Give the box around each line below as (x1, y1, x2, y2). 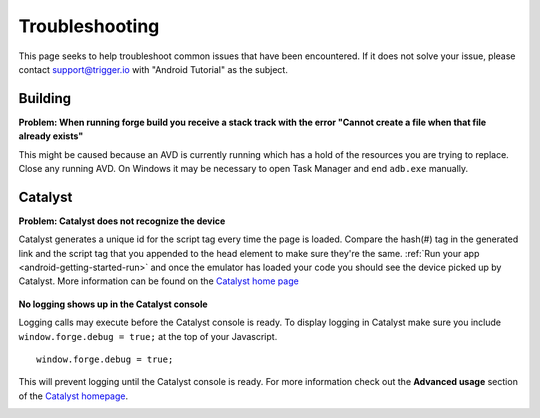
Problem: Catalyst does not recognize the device (18, 215, 226, 227)
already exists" (18, 130, 84, 142)
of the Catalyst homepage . (18, 390, 129, 402)
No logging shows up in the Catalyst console (18, 298, 209, 310)
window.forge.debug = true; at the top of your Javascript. (18, 330, 278, 342)
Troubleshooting (18, 15, 160, 37)
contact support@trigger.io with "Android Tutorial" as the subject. (18, 63, 289, 75)
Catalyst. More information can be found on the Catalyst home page (18, 275, 299, 287)
